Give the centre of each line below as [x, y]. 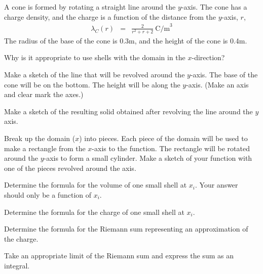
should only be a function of [48, 194]
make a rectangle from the [45, 148]
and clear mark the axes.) [44, 94]
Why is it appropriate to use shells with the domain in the [95, 57]
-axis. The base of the [224, 75]
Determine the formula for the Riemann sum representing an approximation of [126, 229]
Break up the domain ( [40, 138]
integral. [17, 265]
